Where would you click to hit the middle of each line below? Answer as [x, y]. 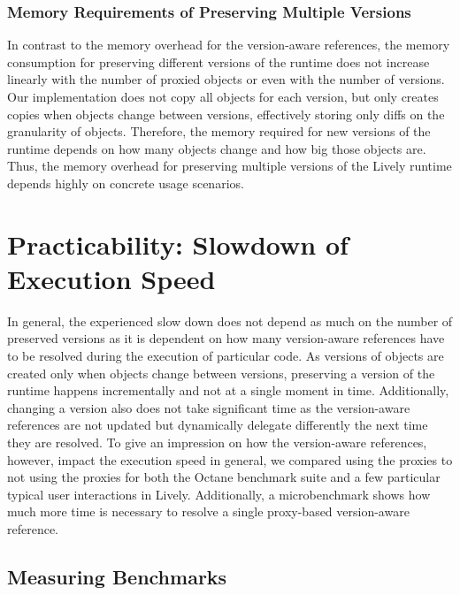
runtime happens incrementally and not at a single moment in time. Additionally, [228, 390]
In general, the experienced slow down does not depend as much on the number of [230, 320]
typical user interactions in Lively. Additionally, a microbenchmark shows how [219, 494]
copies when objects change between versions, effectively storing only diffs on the [226, 114]
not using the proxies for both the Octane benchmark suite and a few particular [224, 477]
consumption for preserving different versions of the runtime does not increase [218, 61]
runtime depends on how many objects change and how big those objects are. [217, 148]
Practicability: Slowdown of [178, 244]
